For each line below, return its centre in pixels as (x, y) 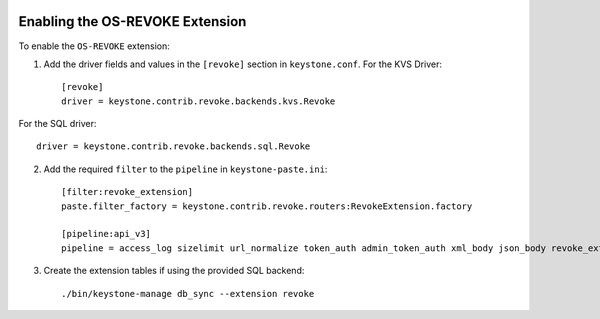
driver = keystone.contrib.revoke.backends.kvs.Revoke (198, 101)
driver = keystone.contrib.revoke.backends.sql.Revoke (173, 146)
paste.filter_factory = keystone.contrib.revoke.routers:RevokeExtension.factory (267, 206)
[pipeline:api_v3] (106, 234)
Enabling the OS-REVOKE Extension (132, 21)
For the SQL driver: (57, 124)
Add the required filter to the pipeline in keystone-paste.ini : (185, 169)
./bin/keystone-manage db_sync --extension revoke (188, 293)
